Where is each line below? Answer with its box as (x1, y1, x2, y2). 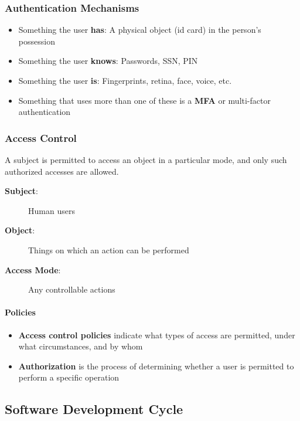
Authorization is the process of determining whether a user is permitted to (18, 359, 294, 372)
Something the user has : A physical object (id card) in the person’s (18, 23, 261, 36)
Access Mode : (5, 263, 61, 276)
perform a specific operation (18, 371, 120, 383)
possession (18, 35, 55, 47)
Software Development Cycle (5, 400, 183, 418)
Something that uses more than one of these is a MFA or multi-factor (18, 94, 271, 106)
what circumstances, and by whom (18, 340, 143, 352)
